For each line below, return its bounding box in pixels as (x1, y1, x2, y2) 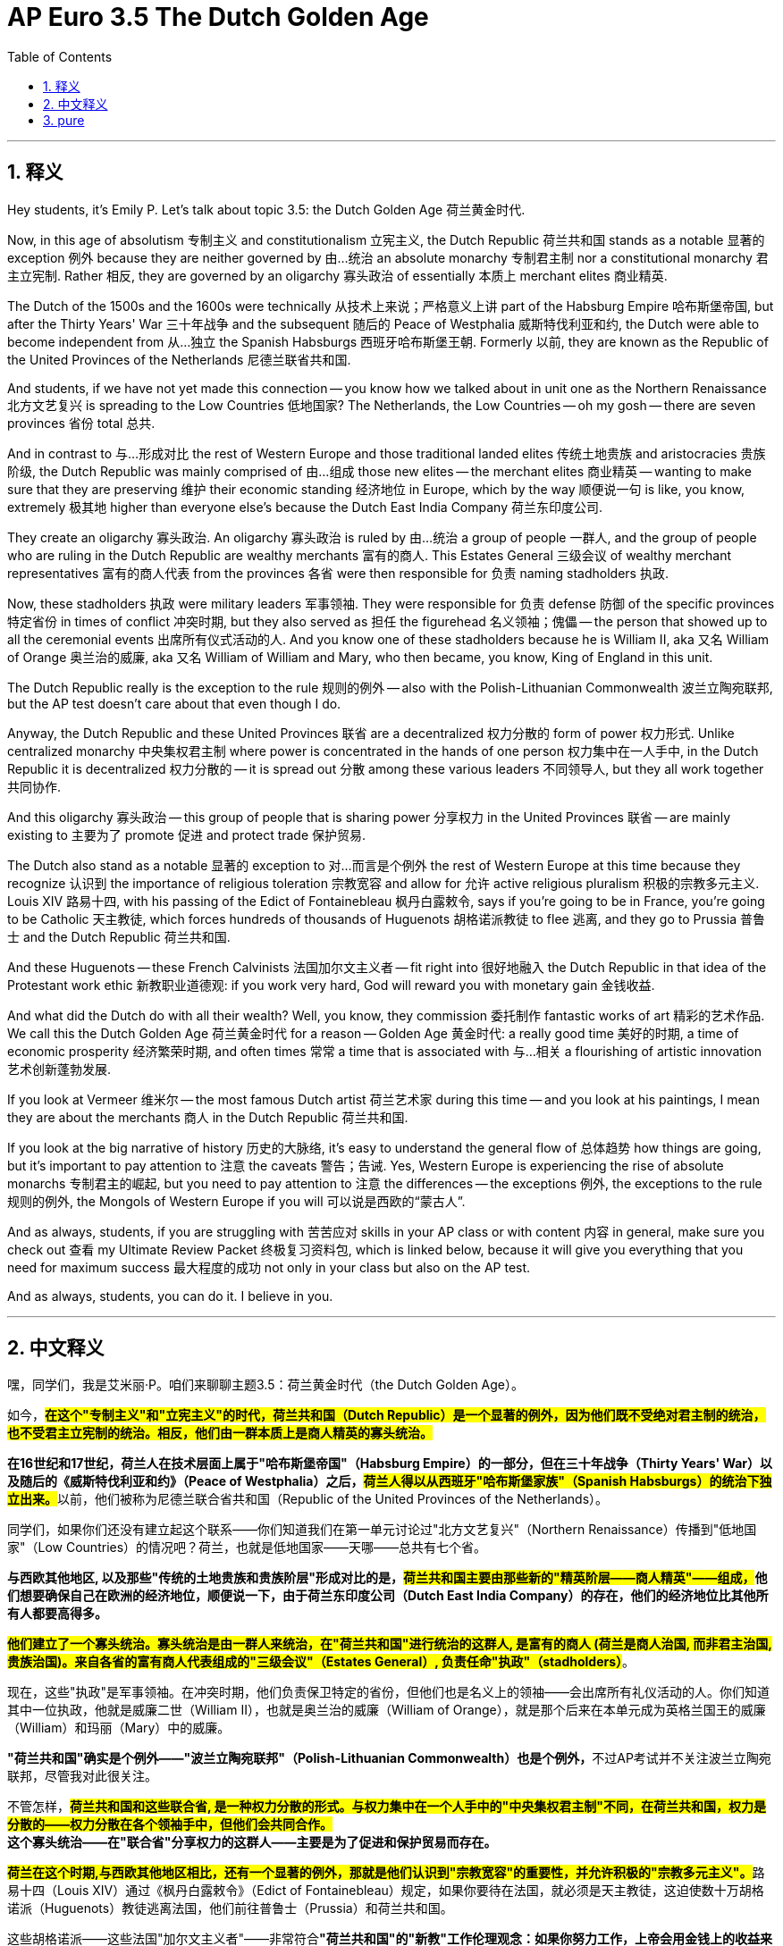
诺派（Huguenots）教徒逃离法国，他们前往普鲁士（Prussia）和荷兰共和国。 (7, 1900, 453, 1917)
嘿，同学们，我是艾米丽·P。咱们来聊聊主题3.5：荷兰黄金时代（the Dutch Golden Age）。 (7, 1377, 525, 1393)
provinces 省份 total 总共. (7, 415, 156, 431)
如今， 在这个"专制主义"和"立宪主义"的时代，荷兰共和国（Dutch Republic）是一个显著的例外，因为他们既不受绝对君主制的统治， (7, 1407, 766, 1423)
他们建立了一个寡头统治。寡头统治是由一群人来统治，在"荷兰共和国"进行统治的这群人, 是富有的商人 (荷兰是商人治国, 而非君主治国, (7, 1636, 772, 1652)
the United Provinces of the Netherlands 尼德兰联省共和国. (7, 351, 351, 367)
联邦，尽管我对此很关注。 (7, 1768, 157, 1784)
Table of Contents (7, 48, 113, 64)
